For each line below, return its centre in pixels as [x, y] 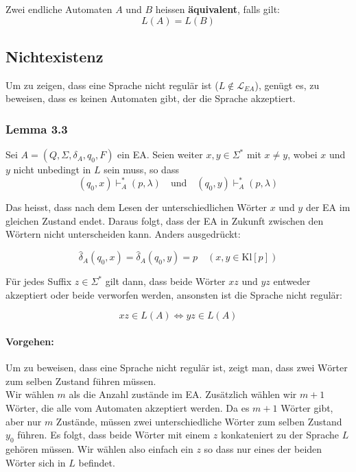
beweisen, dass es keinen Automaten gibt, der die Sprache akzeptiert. [151, 98]
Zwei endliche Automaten [59, 9]
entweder [292, 281]
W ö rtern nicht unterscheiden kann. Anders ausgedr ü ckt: [123, 234]
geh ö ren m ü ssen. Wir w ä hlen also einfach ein [99, 449]
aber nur [24, 421]
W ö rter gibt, [307, 408]
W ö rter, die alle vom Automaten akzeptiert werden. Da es [128, 408]
